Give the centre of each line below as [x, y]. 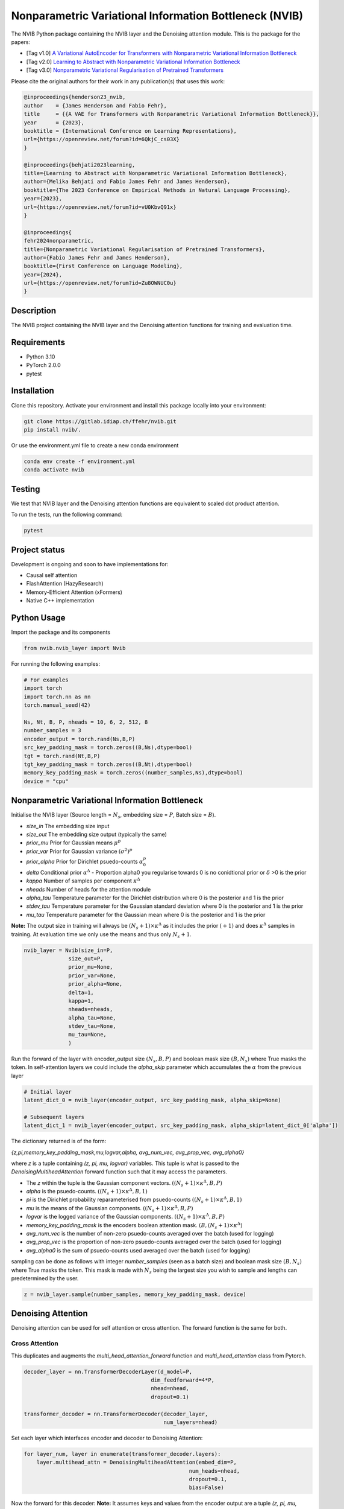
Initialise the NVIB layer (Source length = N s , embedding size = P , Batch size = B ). [114, 816]
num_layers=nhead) [191, 1422]
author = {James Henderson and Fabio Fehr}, [95, 105]
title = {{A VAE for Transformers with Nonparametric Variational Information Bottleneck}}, [171, 114]
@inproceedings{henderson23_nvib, [75, 97]
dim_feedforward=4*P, [183, 1380]
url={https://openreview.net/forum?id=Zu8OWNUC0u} [100, 283]
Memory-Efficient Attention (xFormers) [74, 592]
